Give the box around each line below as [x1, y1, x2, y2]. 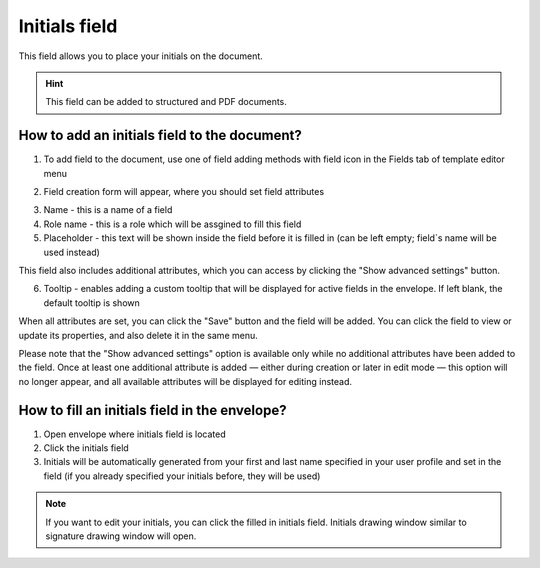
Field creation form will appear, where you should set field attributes [43, 186, 325, 198]
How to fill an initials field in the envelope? [18, 401, 287, 419]
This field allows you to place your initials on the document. [18, 50, 264, 62]
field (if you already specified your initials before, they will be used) [43, 470, 321, 482]
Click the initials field [43, 442, 129, 454]
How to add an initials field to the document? [18, 127, 302, 144]
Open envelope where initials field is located [43, 428, 227, 440]
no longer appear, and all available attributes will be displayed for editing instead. [18, 375, 352, 387]
